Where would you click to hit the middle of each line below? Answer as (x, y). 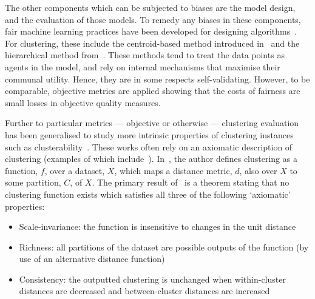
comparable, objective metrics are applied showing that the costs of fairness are (153, 91)
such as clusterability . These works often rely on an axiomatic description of (149, 146)
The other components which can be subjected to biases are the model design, (150, 7)
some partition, (33, 182)
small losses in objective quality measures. (83, 102)
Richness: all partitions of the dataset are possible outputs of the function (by (164, 247)
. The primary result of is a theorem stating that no (191, 182)
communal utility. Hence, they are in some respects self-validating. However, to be (157, 79)
